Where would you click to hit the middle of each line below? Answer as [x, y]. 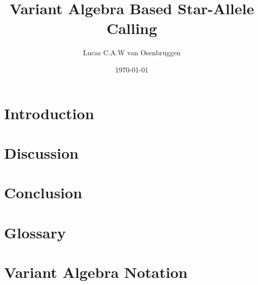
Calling [132, 28]
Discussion [41, 152]
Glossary [35, 232]
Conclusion [43, 192]
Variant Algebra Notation [96, 272]
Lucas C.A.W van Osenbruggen [132, 52]
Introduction [49, 113]
